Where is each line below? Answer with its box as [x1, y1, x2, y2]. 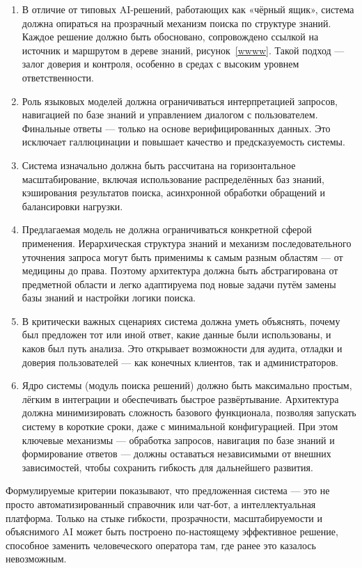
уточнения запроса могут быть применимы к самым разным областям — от [22, 249, 343, 264]
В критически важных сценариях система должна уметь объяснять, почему [22, 313, 340, 328]
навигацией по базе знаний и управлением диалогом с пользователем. [22, 107, 318, 122]
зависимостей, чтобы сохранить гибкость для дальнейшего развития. [22, 459, 313, 474]
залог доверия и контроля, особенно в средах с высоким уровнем [22, 56, 299, 71]
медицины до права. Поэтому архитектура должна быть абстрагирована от [22, 263, 338, 278]
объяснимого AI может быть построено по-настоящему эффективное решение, [6, 524, 338, 539]
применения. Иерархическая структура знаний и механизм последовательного [22, 235, 352, 250]
